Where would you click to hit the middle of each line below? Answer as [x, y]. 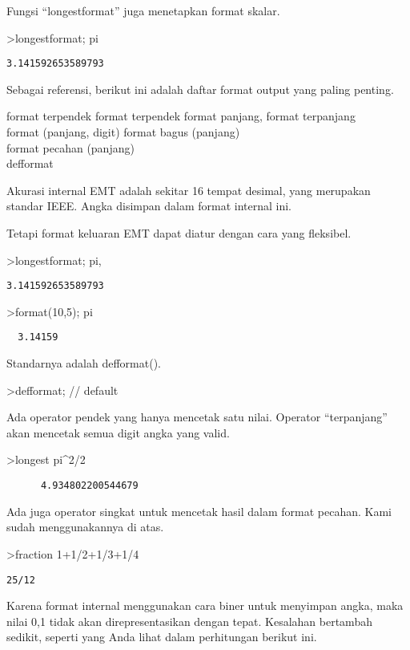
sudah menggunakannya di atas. [85, 527]
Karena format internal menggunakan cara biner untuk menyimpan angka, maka [205, 605]
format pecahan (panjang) [70, 147]
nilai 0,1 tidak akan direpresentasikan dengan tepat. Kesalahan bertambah [189, 621]
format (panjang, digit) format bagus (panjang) [123, 132]
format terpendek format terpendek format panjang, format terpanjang [181, 116]
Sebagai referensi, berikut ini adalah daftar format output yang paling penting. [200, 89]
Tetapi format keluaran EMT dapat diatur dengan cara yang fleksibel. [179, 233]
